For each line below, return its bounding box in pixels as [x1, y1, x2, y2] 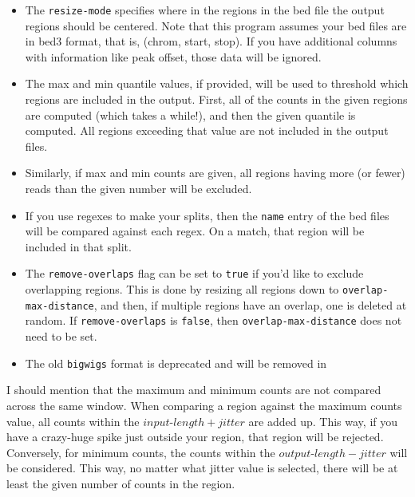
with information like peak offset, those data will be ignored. [25, 48, 322, 65]
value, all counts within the [6, 412, 140, 429]
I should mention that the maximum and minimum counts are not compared [6, 381, 381, 398]
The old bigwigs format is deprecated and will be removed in [25, 354, 327, 371]
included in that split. [25, 238, 132, 254]
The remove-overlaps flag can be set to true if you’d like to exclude [25, 265, 364, 282]
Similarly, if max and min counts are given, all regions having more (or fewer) [25, 164, 405, 181]
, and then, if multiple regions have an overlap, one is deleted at [93, 296, 407, 313]
